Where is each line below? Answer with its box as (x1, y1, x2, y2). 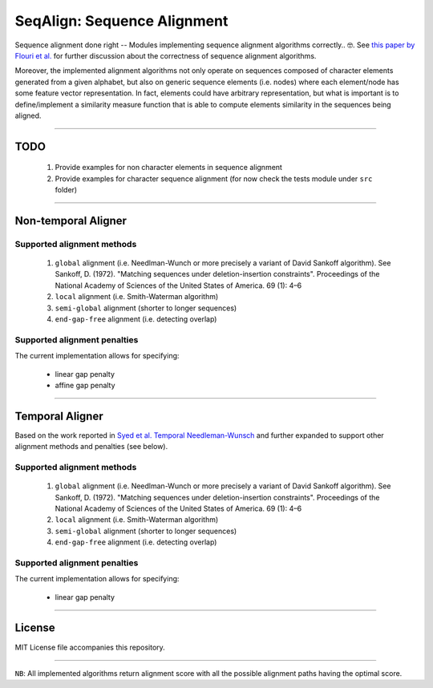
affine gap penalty (55, 380, 115, 390)
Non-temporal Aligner (14, 213, 127, 228)
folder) (55, 185, 78, 195)
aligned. (14, 111, 42, 120)
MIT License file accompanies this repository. (14, 642, 166, 652)
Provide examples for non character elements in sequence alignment (55, 163, 282, 172)
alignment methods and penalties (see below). (14, 442, 168, 451)
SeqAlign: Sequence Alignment (14, 12, 229, 30)
